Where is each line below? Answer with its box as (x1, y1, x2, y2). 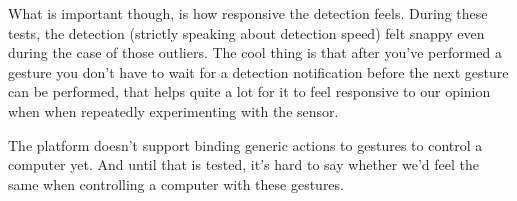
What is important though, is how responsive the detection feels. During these (8, 3, 488, 23)
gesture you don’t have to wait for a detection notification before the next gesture (8, 61, 509, 82)
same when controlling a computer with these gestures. (8, 173, 344, 194)
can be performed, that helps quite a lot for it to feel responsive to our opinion (8, 81, 491, 102)
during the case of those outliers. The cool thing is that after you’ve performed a (8, 42, 503, 63)
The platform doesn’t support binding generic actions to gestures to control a (8, 134, 483, 155)
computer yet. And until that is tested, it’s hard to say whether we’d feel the (8, 154, 479, 175)
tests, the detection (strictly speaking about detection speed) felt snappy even (8, 22, 485, 43)
